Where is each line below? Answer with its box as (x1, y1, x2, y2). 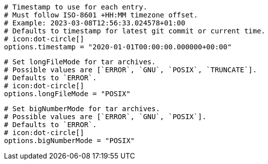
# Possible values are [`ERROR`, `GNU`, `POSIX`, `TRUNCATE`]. (4, 66, 257, 74)
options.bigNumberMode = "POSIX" (4, 137, 135, 145)
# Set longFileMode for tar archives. (4, 58, 156, 66)
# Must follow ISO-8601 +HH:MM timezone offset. (4, 11, 198, 19)
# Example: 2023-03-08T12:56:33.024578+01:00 (4, 19, 185, 27)
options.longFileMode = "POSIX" (4, 90, 130, 98)
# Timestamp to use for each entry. (4, 3, 147, 11)
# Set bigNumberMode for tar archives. (4, 105, 160, 113)
